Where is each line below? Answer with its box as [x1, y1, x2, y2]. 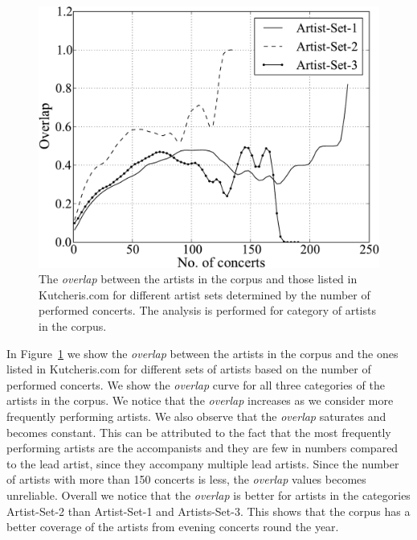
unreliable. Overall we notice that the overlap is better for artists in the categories [6, 486, 411, 503]
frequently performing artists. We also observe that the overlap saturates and [6, 407, 386, 424]
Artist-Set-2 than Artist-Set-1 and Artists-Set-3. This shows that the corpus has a [6, 502, 411, 519]
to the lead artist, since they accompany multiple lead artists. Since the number [6, 455, 399, 472]
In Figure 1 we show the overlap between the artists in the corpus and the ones [6, 344, 399, 361]
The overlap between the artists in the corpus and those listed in [39, 270, 358, 287]
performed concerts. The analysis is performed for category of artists [39, 302, 376, 319]
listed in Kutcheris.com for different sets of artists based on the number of [6, 361, 371, 377]
